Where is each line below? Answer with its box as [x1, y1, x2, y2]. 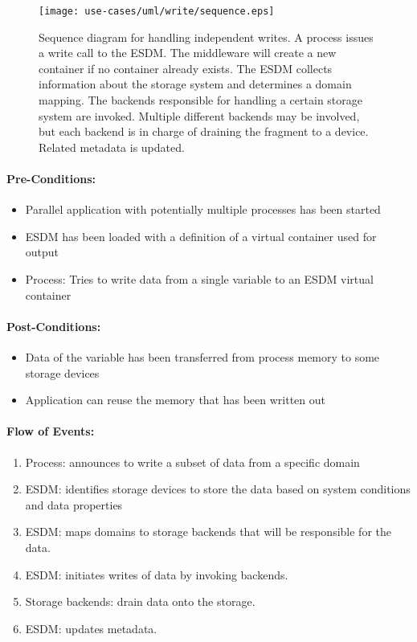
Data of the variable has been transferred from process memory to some [25, 348, 380, 365]
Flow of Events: [6, 423, 95, 440]
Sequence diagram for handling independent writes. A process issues [39, 28, 374, 45]
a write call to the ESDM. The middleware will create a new [39, 44, 337, 61]
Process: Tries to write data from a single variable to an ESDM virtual [25, 270, 374, 287]
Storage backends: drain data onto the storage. [25, 593, 256, 610]
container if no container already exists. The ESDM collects [39, 59, 333, 76]
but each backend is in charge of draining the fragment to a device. [39, 123, 369, 140]
